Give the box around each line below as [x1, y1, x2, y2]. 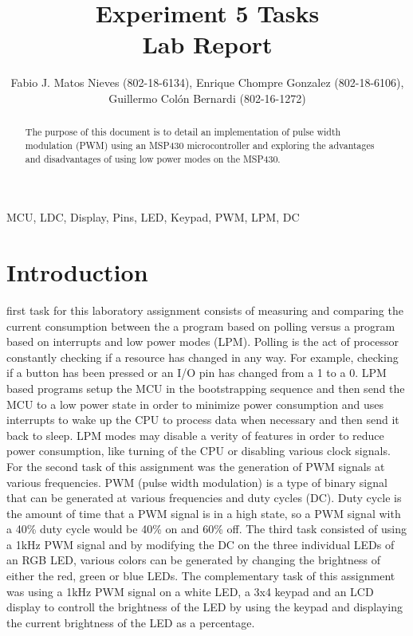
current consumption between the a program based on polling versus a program [6, 317, 395, 334]
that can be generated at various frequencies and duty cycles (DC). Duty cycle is [6, 489, 402, 506]
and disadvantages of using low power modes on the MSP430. [25, 151, 281, 165]
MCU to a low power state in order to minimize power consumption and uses [6, 395, 383, 412]
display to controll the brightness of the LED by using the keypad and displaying [6, 599, 403, 615]
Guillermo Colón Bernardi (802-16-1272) [108, 89, 306, 106]
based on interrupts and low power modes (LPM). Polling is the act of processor [6, 333, 399, 350]
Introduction [6, 256, 148, 289]
